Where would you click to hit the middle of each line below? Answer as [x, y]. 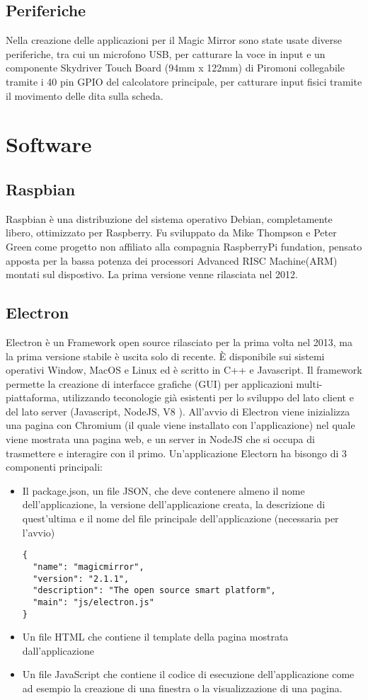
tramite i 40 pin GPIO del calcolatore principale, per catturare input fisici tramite [184, 81]
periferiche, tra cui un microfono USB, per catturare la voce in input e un [166, 53]
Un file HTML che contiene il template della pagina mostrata [155, 637]
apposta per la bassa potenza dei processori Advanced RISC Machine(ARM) [172, 260]
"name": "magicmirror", [88, 567]
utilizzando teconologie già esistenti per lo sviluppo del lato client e [208, 397]
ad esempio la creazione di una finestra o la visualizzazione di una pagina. [182, 688]
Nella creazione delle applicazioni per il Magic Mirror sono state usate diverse [174, 40]
